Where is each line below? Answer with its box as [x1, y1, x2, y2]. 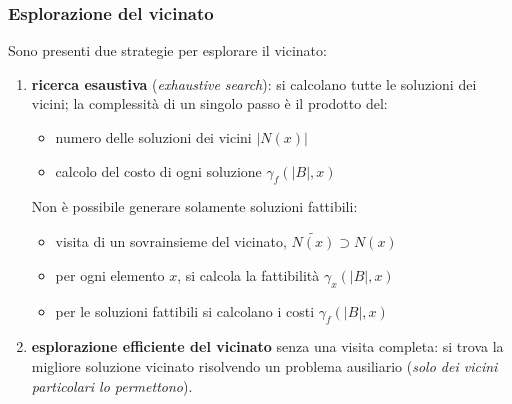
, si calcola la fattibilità [177, 264, 320, 285]
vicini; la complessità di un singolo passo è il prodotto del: [31, 93, 388, 114]
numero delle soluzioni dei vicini [55, 127, 252, 147]
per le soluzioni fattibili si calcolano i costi [55, 300, 315, 321]
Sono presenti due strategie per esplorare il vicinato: [8, 40, 327, 61]
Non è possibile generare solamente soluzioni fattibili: [31, 196, 358, 217]
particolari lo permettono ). [31, 375, 193, 396]
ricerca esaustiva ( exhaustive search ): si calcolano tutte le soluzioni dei [31, 73, 477, 94]
